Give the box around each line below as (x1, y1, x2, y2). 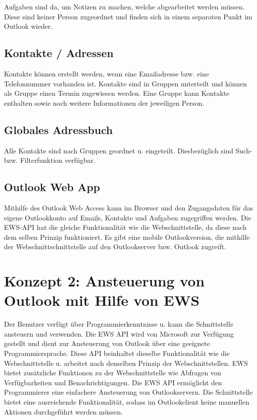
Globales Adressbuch (4, 122, 113, 137)
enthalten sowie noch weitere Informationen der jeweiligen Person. (4, 97, 205, 108)
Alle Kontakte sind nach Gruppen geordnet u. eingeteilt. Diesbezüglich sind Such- (4, 145, 253, 155)
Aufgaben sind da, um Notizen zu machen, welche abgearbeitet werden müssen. (4, 1, 245, 11)
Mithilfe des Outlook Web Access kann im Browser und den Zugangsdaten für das (4, 202, 254, 212)
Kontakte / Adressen (4, 45, 114, 61)
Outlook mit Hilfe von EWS (4, 290, 200, 310)
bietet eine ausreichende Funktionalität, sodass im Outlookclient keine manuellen (4, 396, 250, 407)
